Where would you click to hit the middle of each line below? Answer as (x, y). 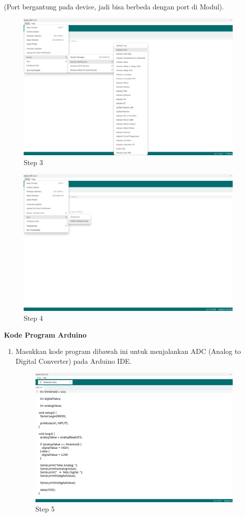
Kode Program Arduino (45, 334)
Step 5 (45, 509)
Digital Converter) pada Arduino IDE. (74, 361)
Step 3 (33, 162)
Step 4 (33, 318)
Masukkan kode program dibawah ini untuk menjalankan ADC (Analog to (128, 351)
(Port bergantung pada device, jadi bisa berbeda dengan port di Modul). (114, 6)
